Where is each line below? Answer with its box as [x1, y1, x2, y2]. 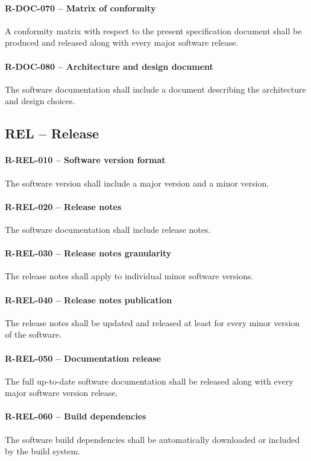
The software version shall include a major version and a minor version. [5, 176, 269, 189]
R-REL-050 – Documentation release [5, 351, 161, 364]
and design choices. [5, 94, 75, 107]
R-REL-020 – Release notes [5, 200, 122, 212]
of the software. [5, 328, 62, 341]
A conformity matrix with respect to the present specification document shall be [5, 24, 302, 37]
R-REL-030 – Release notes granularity [5, 247, 172, 259]
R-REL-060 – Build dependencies [5, 410, 146, 422]
